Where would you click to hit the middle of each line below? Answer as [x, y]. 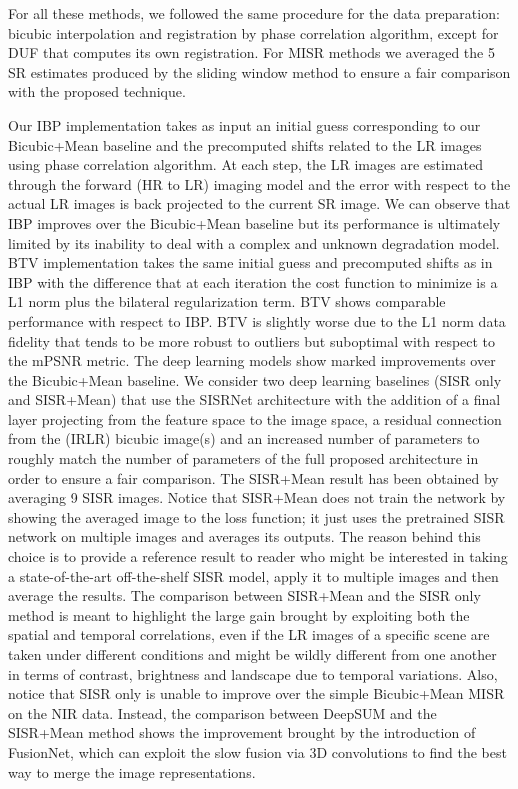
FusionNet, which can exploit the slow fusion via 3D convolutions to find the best [257, 751]
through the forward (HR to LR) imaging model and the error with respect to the [259, 183]
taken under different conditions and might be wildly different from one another [252, 654]
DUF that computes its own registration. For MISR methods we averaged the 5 [251, 52]
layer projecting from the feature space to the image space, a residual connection [255, 418]
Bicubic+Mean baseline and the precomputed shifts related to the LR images [245, 144]
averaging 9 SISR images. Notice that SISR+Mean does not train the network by [257, 497]
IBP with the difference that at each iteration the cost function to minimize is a [253, 281]
